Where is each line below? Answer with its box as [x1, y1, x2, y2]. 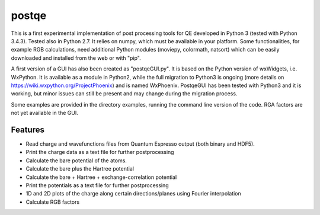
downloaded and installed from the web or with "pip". [11, 54, 142, 62]
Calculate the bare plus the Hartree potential [25, 165, 135, 172]
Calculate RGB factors [25, 198, 80, 206]
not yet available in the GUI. [11, 110, 78, 117]
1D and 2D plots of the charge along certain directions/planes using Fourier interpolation [25, 190, 241, 197]
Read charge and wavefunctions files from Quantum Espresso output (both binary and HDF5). [25, 140, 255, 147]
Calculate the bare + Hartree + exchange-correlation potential [25, 174, 177, 181]
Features [11, 124, 44, 134]
